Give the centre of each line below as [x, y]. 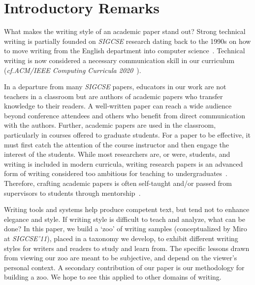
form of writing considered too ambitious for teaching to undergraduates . [116, 173]
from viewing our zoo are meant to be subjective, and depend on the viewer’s [121, 258]
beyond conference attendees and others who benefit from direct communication [125, 115]
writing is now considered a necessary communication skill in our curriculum [119, 60]
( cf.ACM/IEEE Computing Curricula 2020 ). [73, 70]
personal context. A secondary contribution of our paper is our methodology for [124, 267]
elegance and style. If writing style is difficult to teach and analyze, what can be [125, 219]
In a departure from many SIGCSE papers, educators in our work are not [115, 87]
